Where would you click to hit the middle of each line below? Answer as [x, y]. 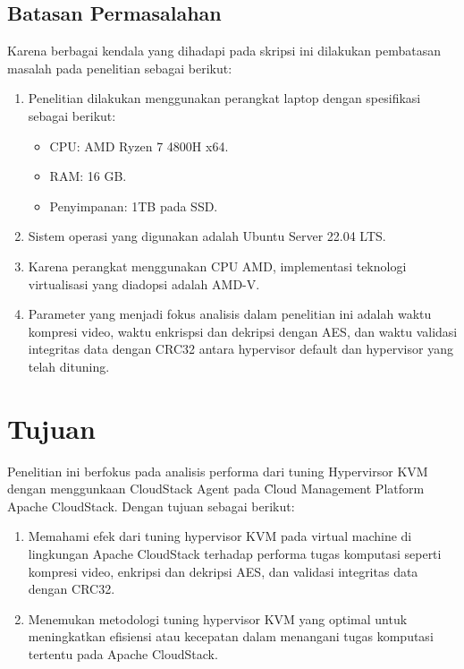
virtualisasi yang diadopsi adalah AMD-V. [144, 283]
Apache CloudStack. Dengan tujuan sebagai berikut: [151, 506]
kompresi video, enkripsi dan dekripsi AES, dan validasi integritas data [223, 571]
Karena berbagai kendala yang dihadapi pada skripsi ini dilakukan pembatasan [224, 51]
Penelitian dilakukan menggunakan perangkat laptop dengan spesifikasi [224, 98]
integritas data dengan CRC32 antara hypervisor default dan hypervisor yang [240, 349]
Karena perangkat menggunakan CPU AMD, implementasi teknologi [217, 266]
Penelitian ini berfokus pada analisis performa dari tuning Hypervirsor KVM [218, 471]
